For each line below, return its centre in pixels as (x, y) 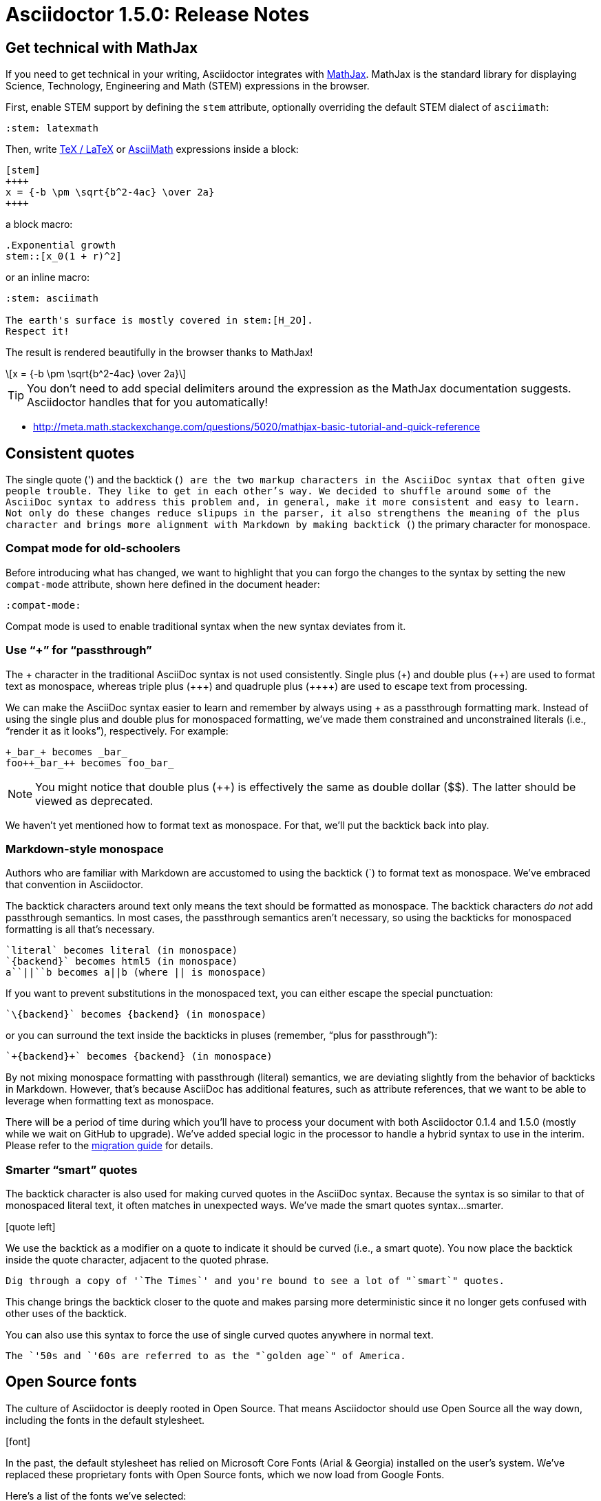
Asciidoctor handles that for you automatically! (148, 402)
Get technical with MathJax (102, 48)
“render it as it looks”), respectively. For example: (117, 731)
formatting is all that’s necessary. (80, 930)
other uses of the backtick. (66, 1314)
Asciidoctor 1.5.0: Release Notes (158, 14)
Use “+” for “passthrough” (79, 650)
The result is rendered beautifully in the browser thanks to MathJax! (159, 353)
